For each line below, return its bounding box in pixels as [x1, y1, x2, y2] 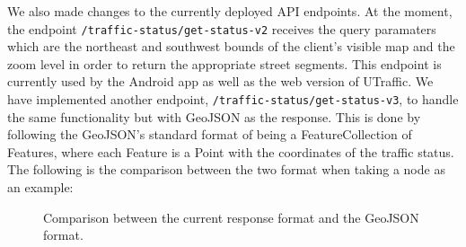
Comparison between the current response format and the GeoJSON [43, 207, 419, 226]
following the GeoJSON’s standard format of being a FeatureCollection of [7, 125, 412, 144]
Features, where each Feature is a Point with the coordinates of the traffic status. [7, 142, 454, 161]
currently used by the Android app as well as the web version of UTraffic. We [7, 72, 434, 91]
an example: [7, 178, 74, 197]
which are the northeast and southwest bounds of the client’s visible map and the [7, 37, 455, 56]
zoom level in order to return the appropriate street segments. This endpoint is [7, 54, 442, 73]
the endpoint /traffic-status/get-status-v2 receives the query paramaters [7, 19, 436, 38]
